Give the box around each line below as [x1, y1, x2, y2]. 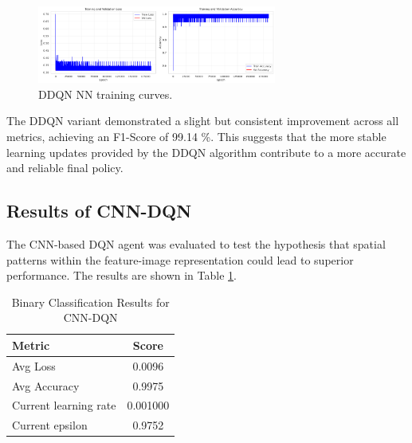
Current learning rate [12, 397, 116, 414]
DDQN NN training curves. [38, 85, 173, 102]
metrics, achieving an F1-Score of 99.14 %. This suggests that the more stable [6, 128, 386, 144]
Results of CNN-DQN [6, 198, 192, 223]
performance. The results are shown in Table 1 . [6, 267, 237, 284]
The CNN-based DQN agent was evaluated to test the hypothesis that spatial [6, 235, 386, 252]
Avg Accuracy [12, 377, 80, 394]
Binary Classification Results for [11, 293, 170, 310]
